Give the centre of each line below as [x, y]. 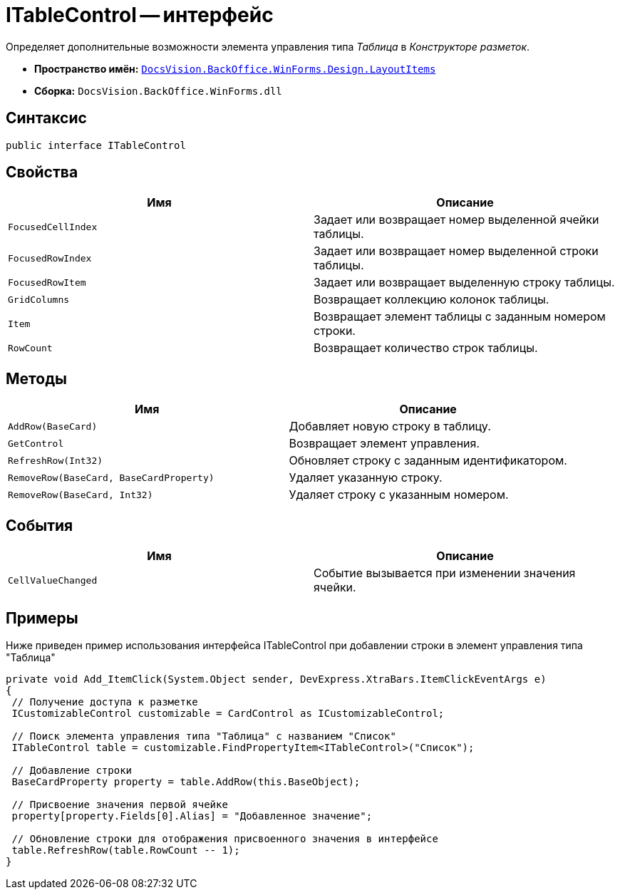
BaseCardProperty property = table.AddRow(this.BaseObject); [186, 781]
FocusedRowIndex [50, 258]
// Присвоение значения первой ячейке [120, 804]
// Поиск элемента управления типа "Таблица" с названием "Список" [204, 736]
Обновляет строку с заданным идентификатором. [428, 461]
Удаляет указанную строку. [366, 478]
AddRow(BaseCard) [53, 426]
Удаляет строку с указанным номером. [399, 495]
